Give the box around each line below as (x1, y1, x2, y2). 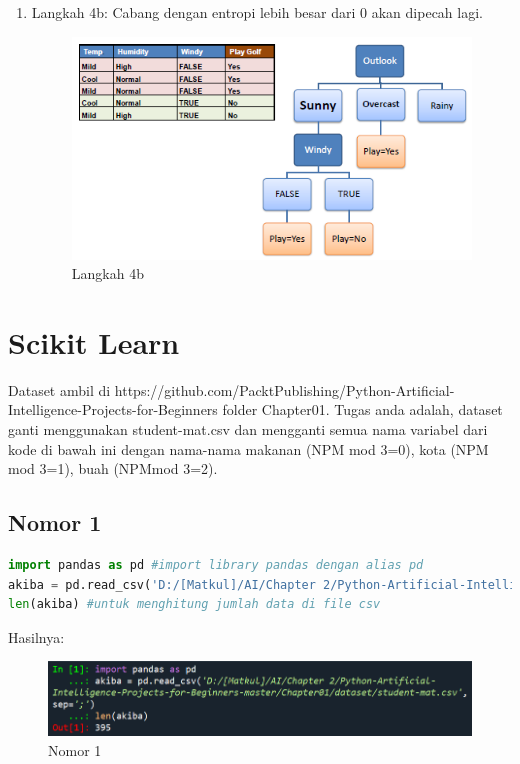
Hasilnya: (8, 626, 65, 647)
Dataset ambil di (8, 379, 111, 400)
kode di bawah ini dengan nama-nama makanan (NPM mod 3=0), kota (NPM (8, 438, 489, 459)
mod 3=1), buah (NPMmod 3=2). (8, 458, 218, 479)
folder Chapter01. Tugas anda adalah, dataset (222, 399, 503, 420)
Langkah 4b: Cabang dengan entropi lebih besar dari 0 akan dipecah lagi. (31, 2, 483, 22)
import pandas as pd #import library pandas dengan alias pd (8, 558, 424, 573)
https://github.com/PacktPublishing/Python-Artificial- (114, 379, 455, 400)
